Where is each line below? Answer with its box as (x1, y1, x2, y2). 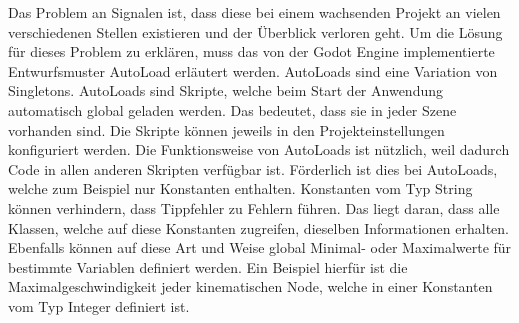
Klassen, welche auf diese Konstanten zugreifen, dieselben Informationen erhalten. (8, 217, 510, 238)
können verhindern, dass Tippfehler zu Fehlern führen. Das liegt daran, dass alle (8, 197, 500, 218)
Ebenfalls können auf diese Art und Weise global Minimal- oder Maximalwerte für (8, 237, 512, 258)
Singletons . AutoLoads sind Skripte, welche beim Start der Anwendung (8, 80, 443, 101)
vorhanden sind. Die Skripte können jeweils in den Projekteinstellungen (8, 119, 445, 140)
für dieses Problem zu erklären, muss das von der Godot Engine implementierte (8, 41, 495, 62)
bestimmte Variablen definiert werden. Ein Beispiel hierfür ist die (8, 256, 408, 277)
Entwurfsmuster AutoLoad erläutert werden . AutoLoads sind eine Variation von (8, 60, 498, 81)
